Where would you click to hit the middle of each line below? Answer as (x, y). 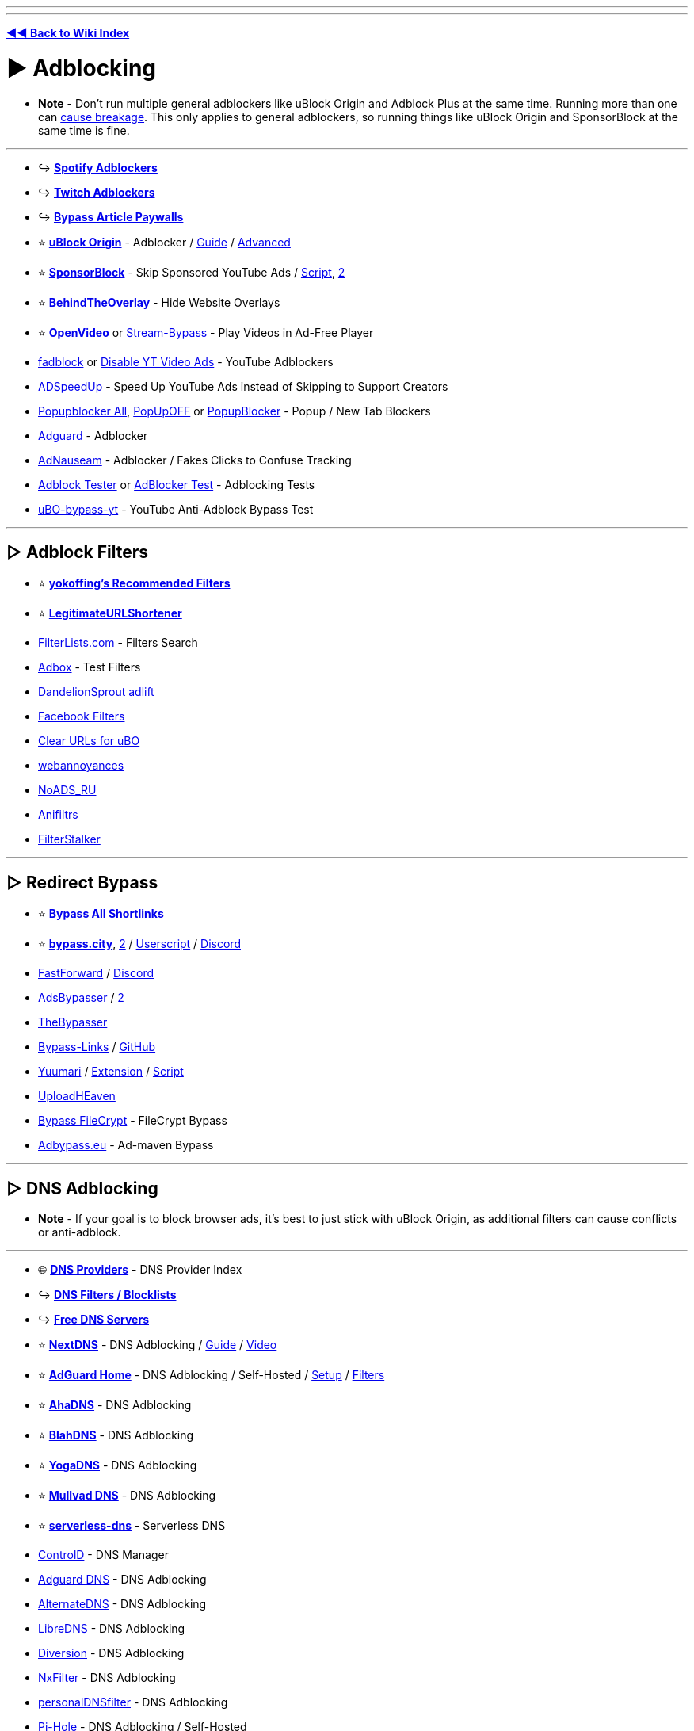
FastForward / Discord (96, 973)
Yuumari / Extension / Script (111, 1072)
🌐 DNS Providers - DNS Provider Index (140, 1270)
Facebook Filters (82, 716)
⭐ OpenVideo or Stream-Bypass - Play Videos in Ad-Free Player (206, 332)
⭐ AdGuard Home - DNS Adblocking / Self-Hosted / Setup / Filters (212, 1375)
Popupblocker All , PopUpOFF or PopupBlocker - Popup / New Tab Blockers (235, 411)
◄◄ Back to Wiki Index (68, 33)
